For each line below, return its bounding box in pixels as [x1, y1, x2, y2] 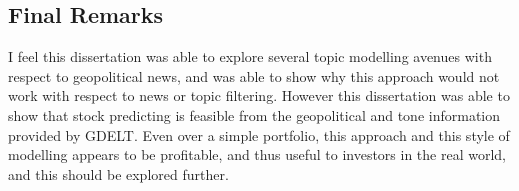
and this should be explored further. [8, 163, 229, 184]
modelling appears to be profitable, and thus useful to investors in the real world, [8, 144, 507, 165]
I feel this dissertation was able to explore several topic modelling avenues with [8, 46, 492, 67]
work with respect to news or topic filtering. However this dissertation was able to [8, 85, 510, 106]
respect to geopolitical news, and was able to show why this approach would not [8, 65, 500, 86]
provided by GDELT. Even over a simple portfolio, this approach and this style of [8, 124, 510, 145]
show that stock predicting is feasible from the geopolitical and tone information [8, 104, 500, 125]
